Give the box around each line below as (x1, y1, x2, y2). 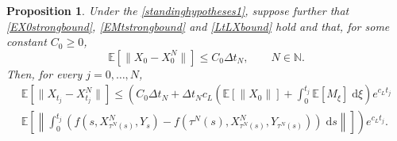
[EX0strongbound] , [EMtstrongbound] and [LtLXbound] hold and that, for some (6, 17, 390, 34)
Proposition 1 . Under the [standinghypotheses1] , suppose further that (6, 2, 349, 18)
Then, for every (6, 65, 83, 82)
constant (6, 33, 47, 50)
